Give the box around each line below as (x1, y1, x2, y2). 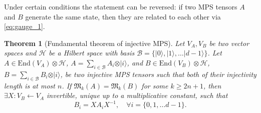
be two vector (209, 37, 249, 48)
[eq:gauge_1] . (4, 21, 45, 31)
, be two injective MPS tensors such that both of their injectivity (60, 68, 256, 79)
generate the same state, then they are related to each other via (25, 11, 221, 21)
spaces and (4, 47, 37, 58)
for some (141, 80, 168, 90)
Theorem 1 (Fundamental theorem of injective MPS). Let (4, 37, 185, 48)
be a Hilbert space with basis (49, 47, 135, 58)
